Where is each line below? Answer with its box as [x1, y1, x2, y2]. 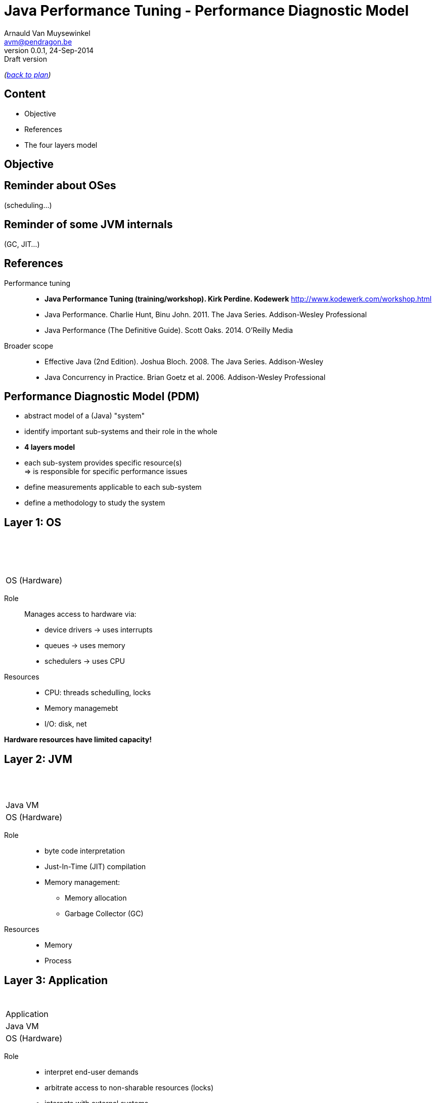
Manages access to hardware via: [24, 610, 137, 619]
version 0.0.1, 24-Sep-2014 [4, 46, 94, 55]
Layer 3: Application [4, 973, 108, 987]
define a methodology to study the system [24, 498, 165, 507]
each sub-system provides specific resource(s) [24, 458, 182, 468]
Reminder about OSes [4, 179, 116, 192]
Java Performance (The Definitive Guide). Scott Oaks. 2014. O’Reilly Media [45, 325, 293, 334]
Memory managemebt [45, 704, 118, 713]
